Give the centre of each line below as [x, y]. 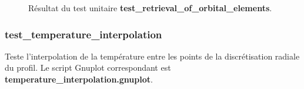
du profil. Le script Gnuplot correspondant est [88, 67]
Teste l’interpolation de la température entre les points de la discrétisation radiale [152, 56]
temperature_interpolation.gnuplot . [79, 79]
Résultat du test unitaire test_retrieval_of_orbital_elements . [150, 8]
